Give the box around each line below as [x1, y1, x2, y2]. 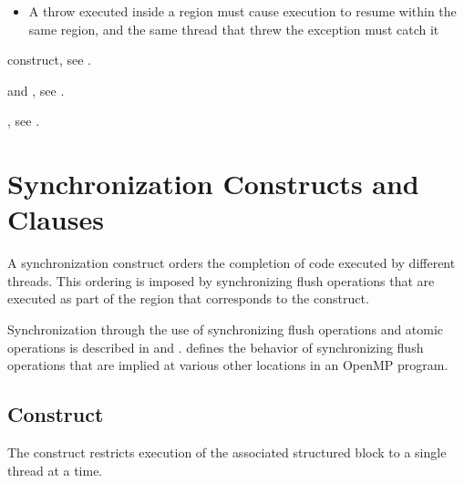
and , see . [7, 80, 65, 99]
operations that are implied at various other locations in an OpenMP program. [7, 355, 449, 375]
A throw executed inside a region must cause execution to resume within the [28, 2, 457, 20]
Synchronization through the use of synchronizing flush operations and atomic [7, 320, 444, 339]
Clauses [7, 200, 104, 238]
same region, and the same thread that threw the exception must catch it [28, 19, 439, 38]
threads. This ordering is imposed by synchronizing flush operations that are [7, 271, 435, 290]
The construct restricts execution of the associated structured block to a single [7, 443, 447, 462]
